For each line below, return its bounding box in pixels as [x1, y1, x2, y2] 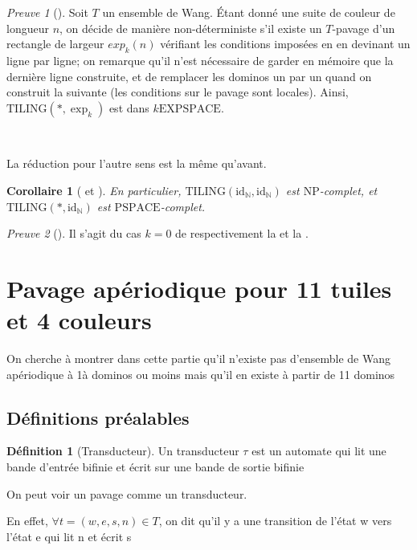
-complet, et [319, 181, 378, 198]
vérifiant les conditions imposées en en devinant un [160, 35, 411, 52]
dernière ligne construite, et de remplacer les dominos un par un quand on [6, 67, 372, 84]
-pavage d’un [332, 19, 395, 36]
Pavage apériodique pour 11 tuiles [6, 271, 392, 304]
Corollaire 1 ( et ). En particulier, [6, 181, 182, 198]
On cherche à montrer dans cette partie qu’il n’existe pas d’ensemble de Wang [6, 350, 390, 367]
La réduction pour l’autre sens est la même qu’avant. [6, 155, 267, 172]
